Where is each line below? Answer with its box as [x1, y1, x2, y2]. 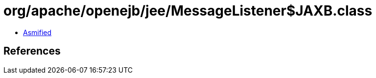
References [3, 45, 61, 58]
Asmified [23, 28, 52, 37]
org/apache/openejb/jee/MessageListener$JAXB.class [3, 2, 373, 19]
